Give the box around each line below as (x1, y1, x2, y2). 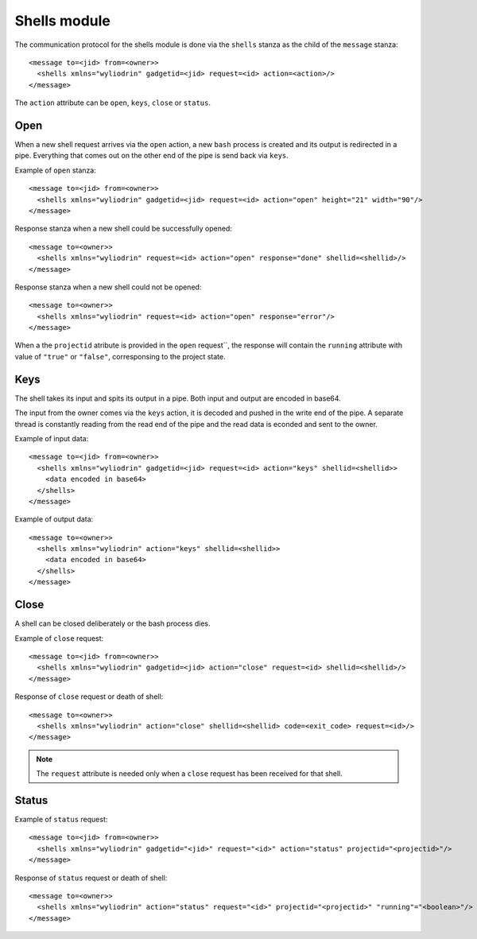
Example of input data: (14, 433, 89, 443)
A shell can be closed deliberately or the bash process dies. (14, 619, 211, 628)
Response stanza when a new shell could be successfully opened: (14, 223, 232, 234)
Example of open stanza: (14, 165, 97, 175)
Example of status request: (14, 814, 108, 824)
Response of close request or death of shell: (14, 692, 164, 701)
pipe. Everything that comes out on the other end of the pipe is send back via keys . (14, 151, 289, 161)
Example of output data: (14, 514, 94, 524)
